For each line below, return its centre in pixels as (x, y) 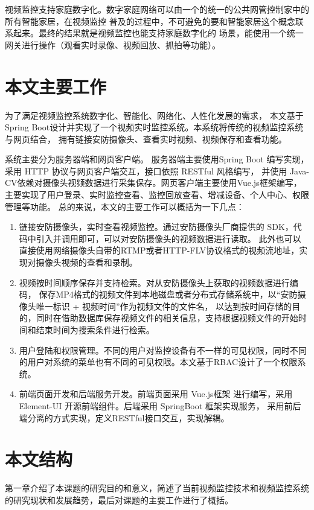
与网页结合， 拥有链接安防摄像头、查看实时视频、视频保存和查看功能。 (146, 139)
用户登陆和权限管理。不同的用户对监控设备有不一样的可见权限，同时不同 (163, 350)
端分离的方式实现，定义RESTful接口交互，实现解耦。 (124, 417)
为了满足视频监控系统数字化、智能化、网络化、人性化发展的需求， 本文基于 (154, 115)
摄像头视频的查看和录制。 (87, 262)
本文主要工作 (56, 86)
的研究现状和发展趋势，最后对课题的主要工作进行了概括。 (119, 499)
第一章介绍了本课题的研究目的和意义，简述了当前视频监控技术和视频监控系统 (157, 488)
